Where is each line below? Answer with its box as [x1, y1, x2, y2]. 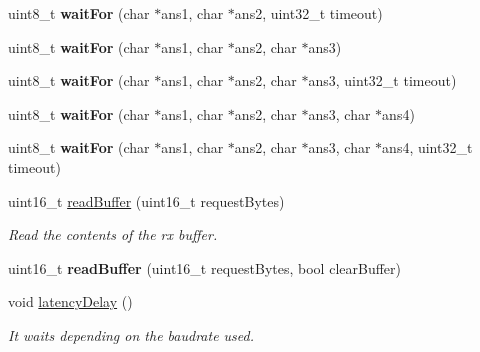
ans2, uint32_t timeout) [234, 3, 383, 23]
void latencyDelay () [8, 291, 133, 312]
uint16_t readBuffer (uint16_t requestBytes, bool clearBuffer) [8, 257, 401, 278]
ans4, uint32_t [382, 137, 473, 158]
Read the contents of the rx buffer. [8, 224, 218, 245]
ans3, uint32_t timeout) [308, 70, 457, 91]
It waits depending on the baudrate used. [8, 324, 255, 345]
